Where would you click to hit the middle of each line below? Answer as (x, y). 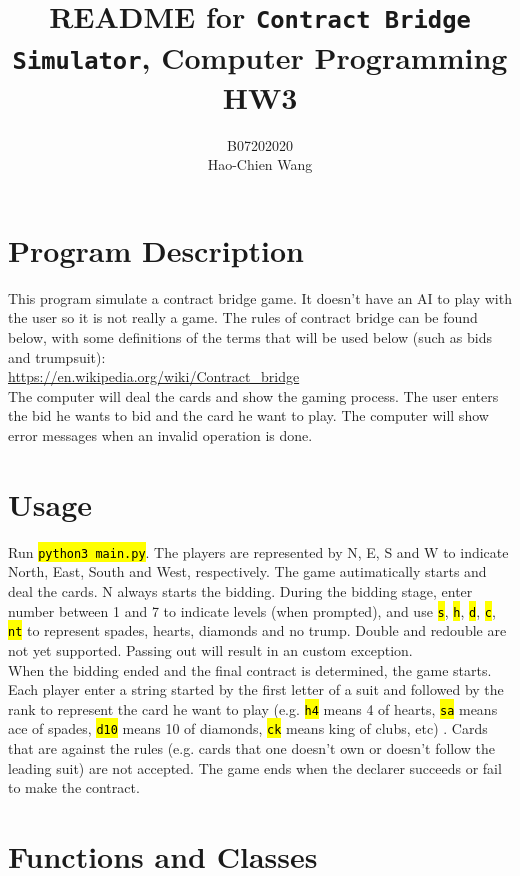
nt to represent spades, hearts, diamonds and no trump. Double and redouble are (257, 630)
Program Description (156, 249)
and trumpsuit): (57, 356)
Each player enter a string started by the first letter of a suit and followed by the (256, 689)
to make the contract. (74, 787)
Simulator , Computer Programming (260, 56)
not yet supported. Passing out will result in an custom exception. (210, 649)
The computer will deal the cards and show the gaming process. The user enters (253, 395)
